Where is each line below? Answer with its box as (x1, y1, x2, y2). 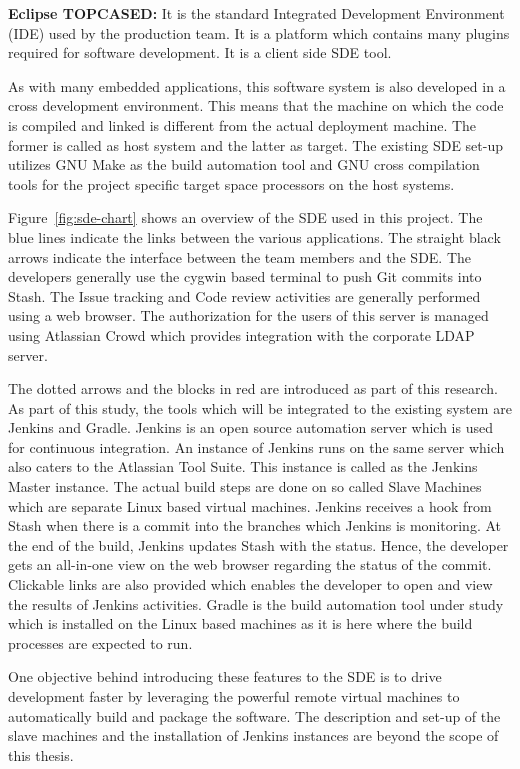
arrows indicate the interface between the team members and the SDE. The (8, 246, 472, 267)
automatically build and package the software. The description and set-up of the (8, 705, 501, 726)
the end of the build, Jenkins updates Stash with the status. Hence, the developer (8, 534, 509, 555)
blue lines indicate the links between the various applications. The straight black (8, 226, 501, 247)
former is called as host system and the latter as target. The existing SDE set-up (8, 134, 503, 155)
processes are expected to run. (8, 632, 193, 653)
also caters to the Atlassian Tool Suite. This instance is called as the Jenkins (8, 456, 478, 477)
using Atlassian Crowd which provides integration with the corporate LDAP (8, 324, 475, 345)
